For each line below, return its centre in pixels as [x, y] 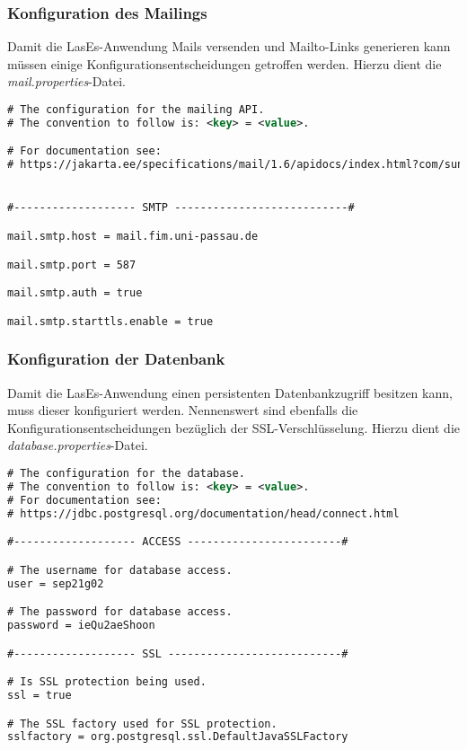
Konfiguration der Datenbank [116, 359]
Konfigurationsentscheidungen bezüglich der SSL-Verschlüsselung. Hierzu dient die [233, 427]
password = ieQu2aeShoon [81, 626]
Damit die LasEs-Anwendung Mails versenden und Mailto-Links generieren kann [229, 46]
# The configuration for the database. [126, 474]
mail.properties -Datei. [67, 81]
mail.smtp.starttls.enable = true [110, 321]
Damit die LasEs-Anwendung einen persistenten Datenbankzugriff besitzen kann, [230, 392]
